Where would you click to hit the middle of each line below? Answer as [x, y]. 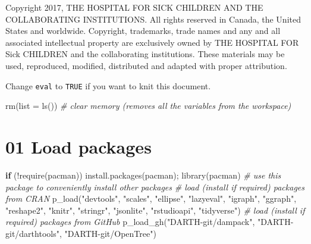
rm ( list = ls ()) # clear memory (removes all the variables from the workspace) [148, 106]
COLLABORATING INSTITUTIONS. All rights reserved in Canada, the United [153, 19]
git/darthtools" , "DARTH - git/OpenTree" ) [81, 233]
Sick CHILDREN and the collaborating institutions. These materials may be [145, 54]
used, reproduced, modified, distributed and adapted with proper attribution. [146, 65]
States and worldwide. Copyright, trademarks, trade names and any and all [143, 31]
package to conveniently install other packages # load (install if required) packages [155, 187]
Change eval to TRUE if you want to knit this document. [108, 85]
